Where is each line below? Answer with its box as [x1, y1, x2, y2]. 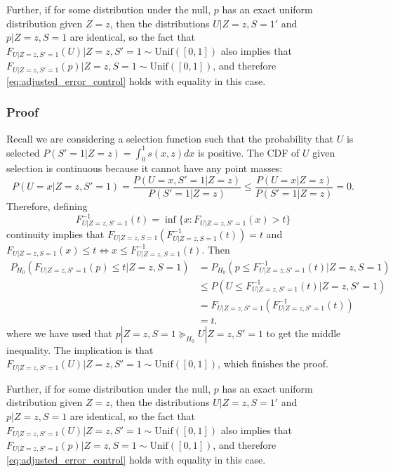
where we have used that [6, 325, 112, 340]
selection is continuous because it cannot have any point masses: [6, 161, 283, 176]
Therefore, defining [6, 199, 88, 214]
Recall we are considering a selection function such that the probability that [6, 131, 334, 145]
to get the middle [266, 325, 341, 340]
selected [6, 145, 40, 159]
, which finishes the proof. [218, 356, 328, 371]
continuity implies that [6, 226, 105, 241]
